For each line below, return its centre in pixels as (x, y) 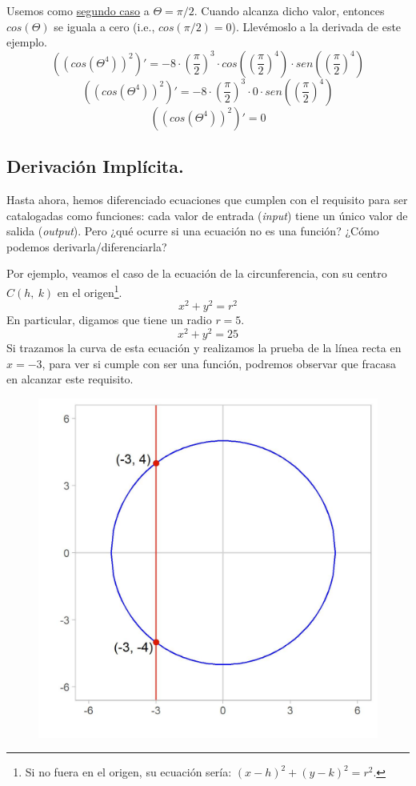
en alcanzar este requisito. (70, 379)
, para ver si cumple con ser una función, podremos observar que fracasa (219, 363)
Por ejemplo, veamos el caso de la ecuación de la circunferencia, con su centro (197, 273)
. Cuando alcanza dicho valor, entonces (289, 10)
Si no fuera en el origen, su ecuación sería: (128, 772)
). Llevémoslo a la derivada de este (316, 26)
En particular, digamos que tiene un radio (109, 320)
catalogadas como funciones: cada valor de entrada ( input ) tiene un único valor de (207, 215)
